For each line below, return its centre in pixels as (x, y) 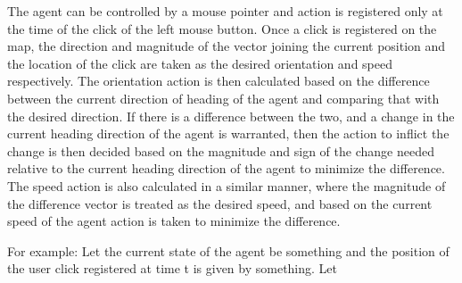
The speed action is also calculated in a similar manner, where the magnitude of (227, 185)
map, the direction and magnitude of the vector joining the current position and (227, 46)
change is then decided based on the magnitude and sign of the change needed (221, 150)
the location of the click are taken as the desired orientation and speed (200, 63)
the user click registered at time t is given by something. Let (173, 268)
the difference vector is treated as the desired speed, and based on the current (220, 203)
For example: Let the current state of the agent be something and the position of (228, 250)
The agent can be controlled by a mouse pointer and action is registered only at (225, 11)
